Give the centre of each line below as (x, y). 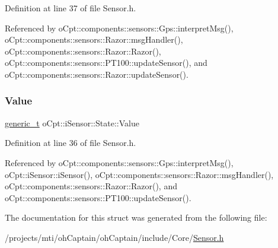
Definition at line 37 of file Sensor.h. (71, 8)
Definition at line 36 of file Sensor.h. (71, 143)
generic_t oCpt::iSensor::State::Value (72, 123)
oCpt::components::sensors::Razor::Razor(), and (91, 186)
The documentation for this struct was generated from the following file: (136, 217)
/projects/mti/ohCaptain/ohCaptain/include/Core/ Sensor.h (114, 237)
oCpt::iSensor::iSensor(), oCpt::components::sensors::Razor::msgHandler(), (139, 174)
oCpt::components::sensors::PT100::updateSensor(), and (106, 63)
